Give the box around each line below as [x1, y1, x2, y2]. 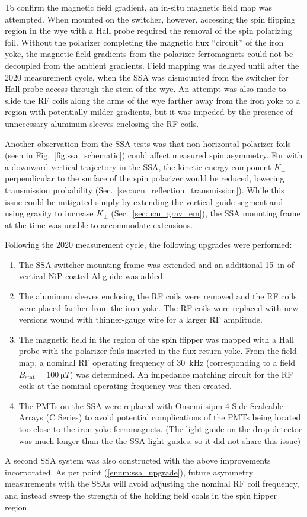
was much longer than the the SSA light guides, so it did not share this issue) [18, 434, 301, 446]
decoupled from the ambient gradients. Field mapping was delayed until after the [5, 59, 299, 71]
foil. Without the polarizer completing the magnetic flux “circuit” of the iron [5, 36, 284, 48]
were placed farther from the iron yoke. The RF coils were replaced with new [18, 301, 299, 314]
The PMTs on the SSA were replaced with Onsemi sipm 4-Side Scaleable [18, 399, 283, 411]
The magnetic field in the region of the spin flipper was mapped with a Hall [18, 333, 294, 345]
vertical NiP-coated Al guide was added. [18, 270, 165, 282]
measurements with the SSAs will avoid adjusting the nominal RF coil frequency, [5, 477, 299, 490]
